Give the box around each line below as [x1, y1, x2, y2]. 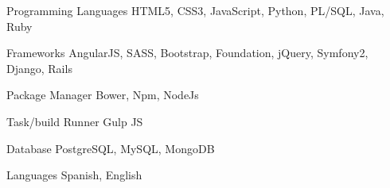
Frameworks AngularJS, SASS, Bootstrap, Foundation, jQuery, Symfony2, [6, 44, 369, 61]
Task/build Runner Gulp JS [6, 113, 143, 129]
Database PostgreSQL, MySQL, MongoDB [6, 140, 215, 156]
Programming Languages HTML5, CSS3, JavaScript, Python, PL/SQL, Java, [6, 2, 384, 18]
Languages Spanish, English [6, 167, 142, 183]
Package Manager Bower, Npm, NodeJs [6, 86, 199, 103]
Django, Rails [6, 59, 72, 76]
